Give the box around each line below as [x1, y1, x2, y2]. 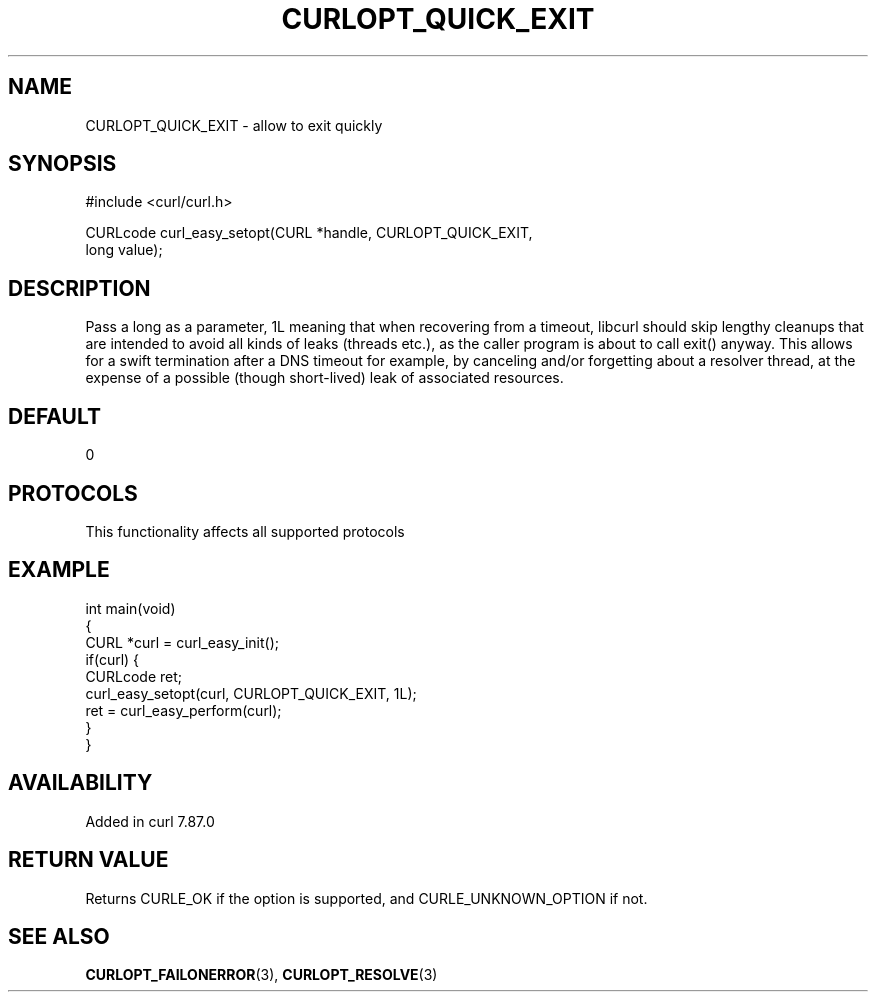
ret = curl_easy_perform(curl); [85, 701, 282, 719]
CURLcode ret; [85, 667, 183, 685]
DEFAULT [8, 403, 101, 429]
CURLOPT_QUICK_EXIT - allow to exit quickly [85, 116, 383, 134]
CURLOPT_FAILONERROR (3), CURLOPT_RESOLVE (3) [85, 966, 438, 984]
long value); [85, 241, 163, 259]
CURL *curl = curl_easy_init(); [85, 633, 279, 651]
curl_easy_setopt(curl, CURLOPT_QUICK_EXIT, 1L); [85, 684, 417, 702]
